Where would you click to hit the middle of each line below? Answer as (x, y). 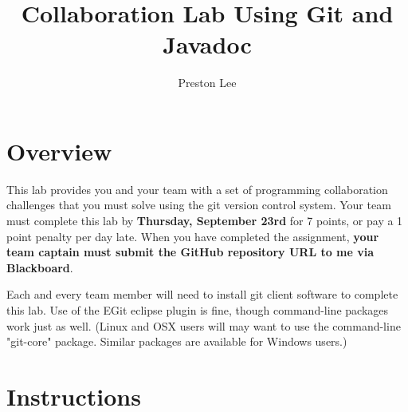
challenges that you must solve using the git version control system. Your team (199, 205)
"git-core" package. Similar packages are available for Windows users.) (177, 341)
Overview (59, 151)
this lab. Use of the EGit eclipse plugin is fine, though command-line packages (198, 310)
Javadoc (207, 44)
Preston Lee (207, 83)
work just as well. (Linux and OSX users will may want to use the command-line (204, 325)
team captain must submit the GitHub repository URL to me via (190, 252)
